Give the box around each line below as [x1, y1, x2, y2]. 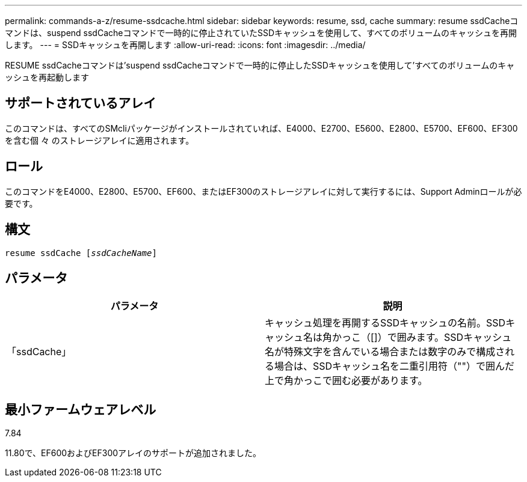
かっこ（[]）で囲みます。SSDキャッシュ [332, 331, 512, 344]
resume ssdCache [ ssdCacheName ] [5, 248, 157, 258]
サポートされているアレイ [5, 96, 156, 111]
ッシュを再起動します [5, 72, 89, 82]
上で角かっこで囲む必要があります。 [265, 374, 428, 387]
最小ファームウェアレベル [5, 401, 156, 417]
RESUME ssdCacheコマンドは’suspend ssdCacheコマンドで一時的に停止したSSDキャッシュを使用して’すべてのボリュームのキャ [5, 60, 515, 70]
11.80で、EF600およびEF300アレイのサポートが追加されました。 [5, 448, 262, 459]
